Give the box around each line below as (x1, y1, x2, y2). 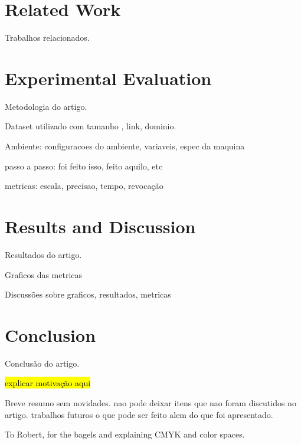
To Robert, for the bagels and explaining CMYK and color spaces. (5, 428, 245, 440)
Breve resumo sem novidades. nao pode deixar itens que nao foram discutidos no (5, 397, 296, 409)
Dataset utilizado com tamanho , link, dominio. (5, 120, 176, 132)
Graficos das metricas (5, 268, 83, 280)
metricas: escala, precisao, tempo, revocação (5, 179, 163, 192)
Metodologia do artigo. (5, 100, 87, 112)
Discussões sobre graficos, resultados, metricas (5, 288, 171, 301)
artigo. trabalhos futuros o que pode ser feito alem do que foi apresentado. (5, 408, 273, 420)
